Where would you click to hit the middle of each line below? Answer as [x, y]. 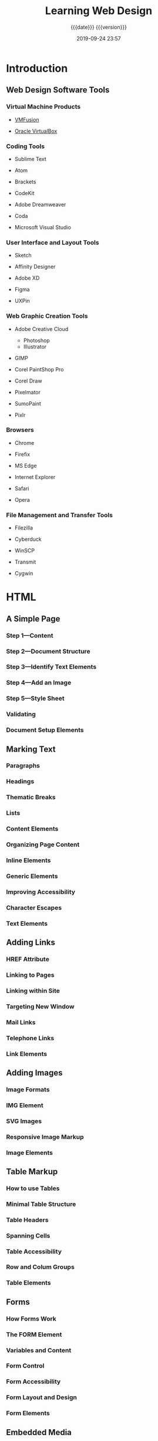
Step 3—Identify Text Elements [51, 667]
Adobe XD [27, 278]
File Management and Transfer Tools [60, 515]
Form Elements [28, 1413]
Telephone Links [30, 1038]
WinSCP [25, 551]
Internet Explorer [35, 477]
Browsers [20, 430]
